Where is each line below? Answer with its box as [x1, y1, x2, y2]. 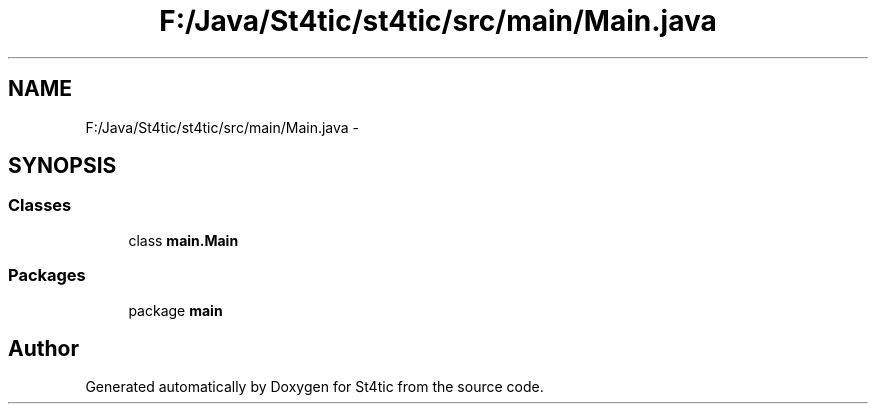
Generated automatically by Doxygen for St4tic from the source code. [85, 378, 544, 396]
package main [128, 301, 223, 319]
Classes [8, 195, 72, 216]
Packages [8, 265, 86, 286]
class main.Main [128, 231, 239, 249]
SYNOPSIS [8, 153, 117, 179]
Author [8, 335, 79, 361]
